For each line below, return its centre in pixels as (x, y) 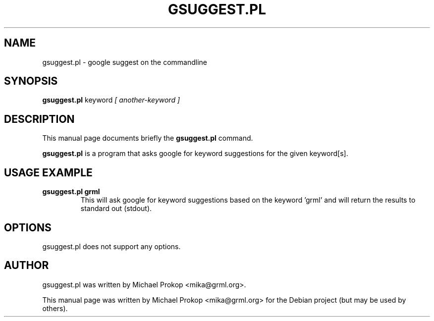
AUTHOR (27, 266)
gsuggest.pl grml (71, 192)
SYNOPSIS (31, 81)
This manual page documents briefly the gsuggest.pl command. (148, 138)
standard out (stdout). (116, 209)
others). (55, 308)
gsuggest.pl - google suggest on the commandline (125, 62)
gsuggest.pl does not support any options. (111, 246)
